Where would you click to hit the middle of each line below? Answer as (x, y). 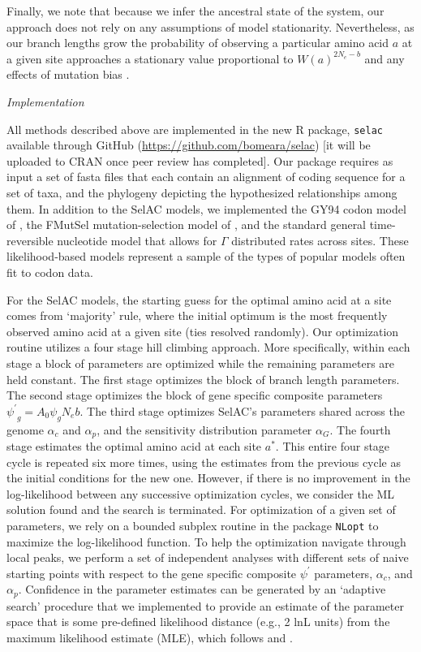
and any (384, 58)
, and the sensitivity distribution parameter (204, 429)
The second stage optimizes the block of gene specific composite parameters (195, 395)
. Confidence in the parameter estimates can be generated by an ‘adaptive (202, 589)
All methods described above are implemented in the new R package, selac (195, 129)
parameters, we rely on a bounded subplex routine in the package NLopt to (193, 525)
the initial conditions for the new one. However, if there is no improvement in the (208, 478)
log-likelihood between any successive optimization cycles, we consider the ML (201, 493)
